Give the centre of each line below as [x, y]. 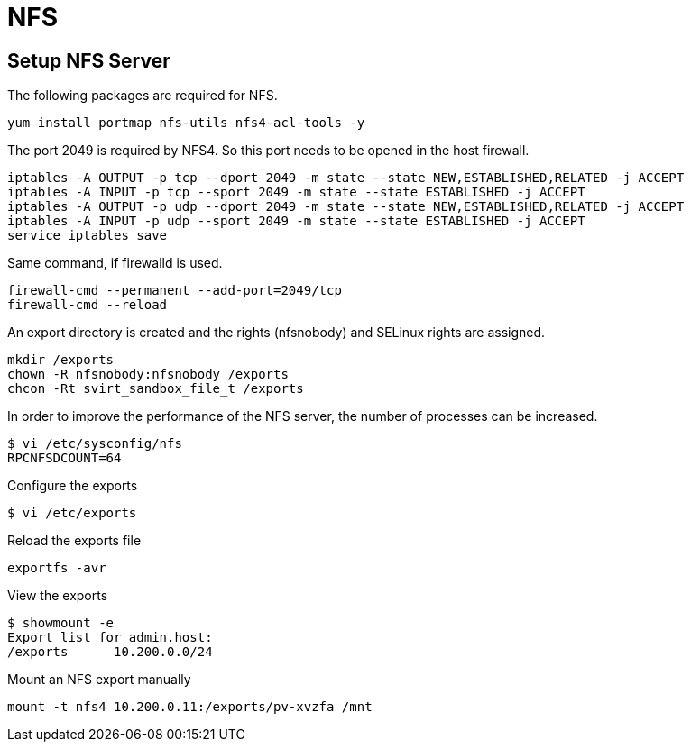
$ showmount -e [61, 623]
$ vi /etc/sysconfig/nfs [95, 444]
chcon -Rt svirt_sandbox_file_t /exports [156, 389]
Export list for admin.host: [110, 638]
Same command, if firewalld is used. [115, 263]
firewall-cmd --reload [88, 305]
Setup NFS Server [89, 60]
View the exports [58, 596]
